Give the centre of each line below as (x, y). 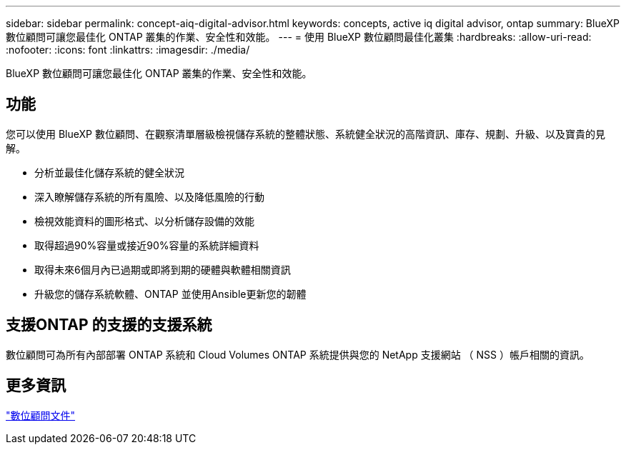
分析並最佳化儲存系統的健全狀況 (109, 172)
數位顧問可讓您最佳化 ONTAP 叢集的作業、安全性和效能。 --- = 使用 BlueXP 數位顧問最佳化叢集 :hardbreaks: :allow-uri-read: (299, 37)
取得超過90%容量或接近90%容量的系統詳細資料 (147, 245)
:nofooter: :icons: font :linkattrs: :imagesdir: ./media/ (128, 50)
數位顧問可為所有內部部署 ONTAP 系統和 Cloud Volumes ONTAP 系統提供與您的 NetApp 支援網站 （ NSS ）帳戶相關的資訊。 (298, 354)
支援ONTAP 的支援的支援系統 (109, 325)
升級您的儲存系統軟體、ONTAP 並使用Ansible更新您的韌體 (170, 294)
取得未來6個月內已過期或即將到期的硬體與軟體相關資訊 (163, 269)
